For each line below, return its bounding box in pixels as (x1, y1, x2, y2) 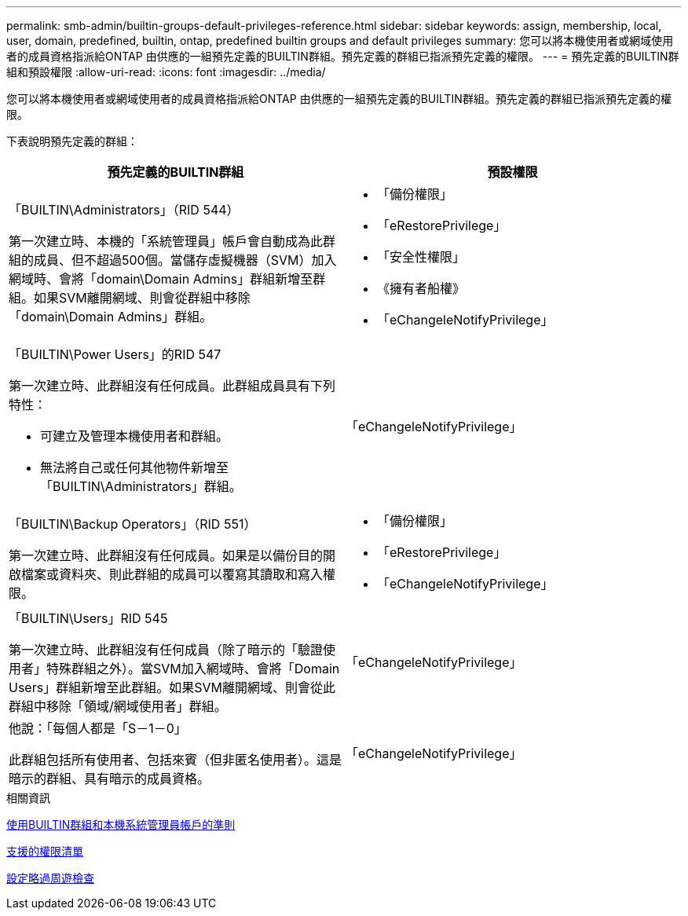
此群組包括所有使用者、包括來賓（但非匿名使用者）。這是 (9, 752, 342, 768)
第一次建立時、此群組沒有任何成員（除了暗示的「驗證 (9, 642, 324, 658)
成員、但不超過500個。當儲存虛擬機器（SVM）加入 (34, 252, 337, 268)
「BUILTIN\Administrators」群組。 (40, 478, 242, 494)
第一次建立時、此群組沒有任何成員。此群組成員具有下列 (9, 378, 336, 394)
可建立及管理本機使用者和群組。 (40, 428, 229, 444)
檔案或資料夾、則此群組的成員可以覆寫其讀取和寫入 (21, 566, 324, 582)
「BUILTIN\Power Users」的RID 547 (9, 346, 221, 362)
